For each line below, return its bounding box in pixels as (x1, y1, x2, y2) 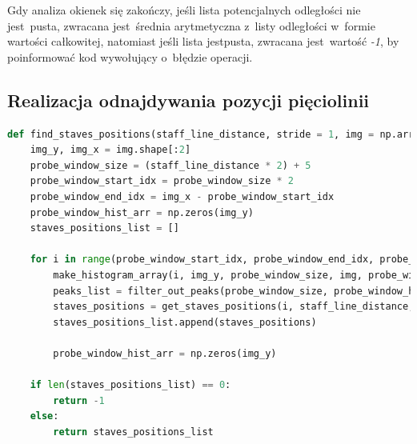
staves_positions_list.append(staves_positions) (53, 316, 317, 328)
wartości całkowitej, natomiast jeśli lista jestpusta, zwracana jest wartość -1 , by (7, 33, 399, 50)
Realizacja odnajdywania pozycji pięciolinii (7, 87, 370, 112)
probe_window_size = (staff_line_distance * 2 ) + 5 (30, 159, 311, 171)
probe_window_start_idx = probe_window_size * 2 (30, 175, 295, 187)
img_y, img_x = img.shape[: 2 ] (30, 144, 191, 156)
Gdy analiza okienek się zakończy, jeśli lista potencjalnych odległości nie (7, 2, 361, 18)
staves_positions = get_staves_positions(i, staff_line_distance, (53, 301, 415, 313)
